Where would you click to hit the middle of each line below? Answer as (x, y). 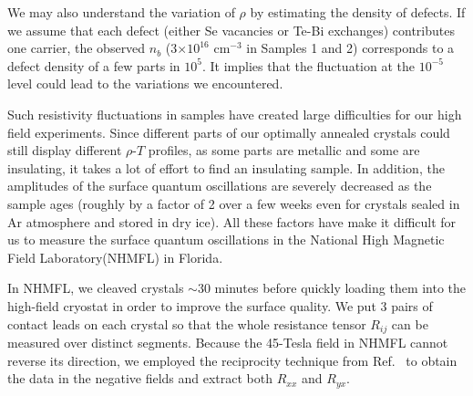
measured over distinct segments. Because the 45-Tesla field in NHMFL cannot (228, 342)
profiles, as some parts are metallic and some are (284, 150)
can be (410, 323)
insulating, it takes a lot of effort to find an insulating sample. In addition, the (226, 167)
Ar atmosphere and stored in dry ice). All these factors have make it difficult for (232, 221)
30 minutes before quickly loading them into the (332, 288)
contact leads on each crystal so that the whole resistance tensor (187, 323)
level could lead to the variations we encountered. (145, 83)
